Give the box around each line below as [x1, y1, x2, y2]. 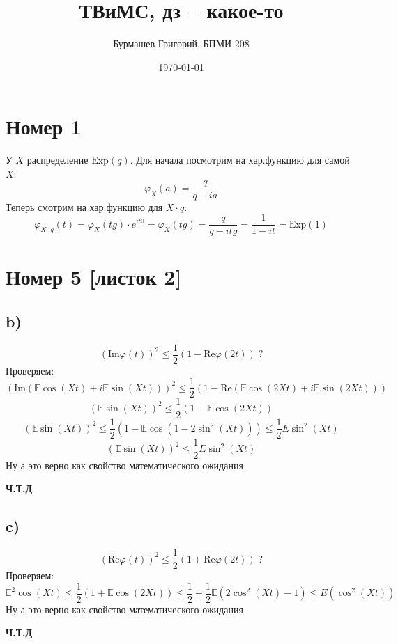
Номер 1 [6, 112, 82, 141]
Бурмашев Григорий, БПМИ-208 [113, 36, 250, 51]
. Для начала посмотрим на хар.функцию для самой [130, 152, 350, 167]
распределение [26, 152, 89, 167]
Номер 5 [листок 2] [6, 262, 182, 291]
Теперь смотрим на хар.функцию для [6, 199, 163, 214]
